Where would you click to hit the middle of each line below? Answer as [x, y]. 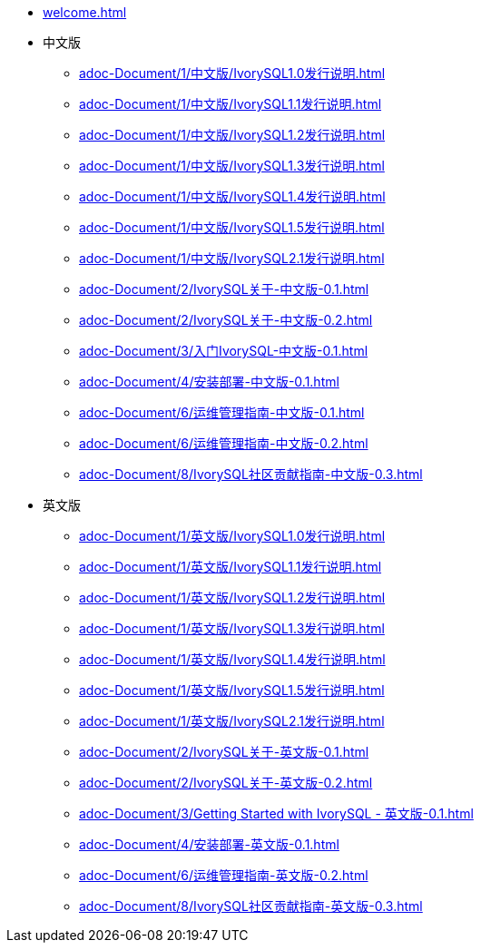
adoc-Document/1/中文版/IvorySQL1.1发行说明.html [231, 104]
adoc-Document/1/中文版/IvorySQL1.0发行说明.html [232, 73]
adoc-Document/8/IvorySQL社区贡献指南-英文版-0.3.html [251, 906]
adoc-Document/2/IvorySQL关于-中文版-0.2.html [226, 320]
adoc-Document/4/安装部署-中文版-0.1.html [209, 382]
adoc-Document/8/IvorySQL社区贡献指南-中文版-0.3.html [251, 474]
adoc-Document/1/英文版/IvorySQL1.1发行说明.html [231, 567]
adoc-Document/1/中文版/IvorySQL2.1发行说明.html [232, 258]
